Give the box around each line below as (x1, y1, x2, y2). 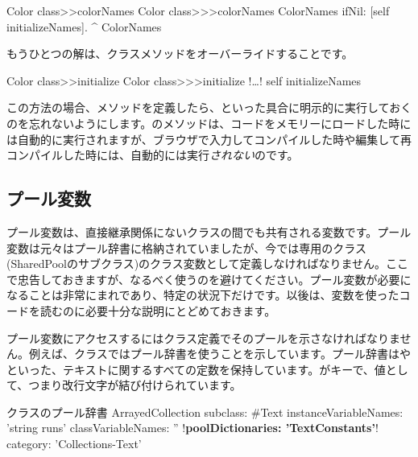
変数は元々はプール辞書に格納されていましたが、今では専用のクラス (6, 239, 367, 256)
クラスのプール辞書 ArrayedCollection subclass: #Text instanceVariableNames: (6, 403, 404, 420)
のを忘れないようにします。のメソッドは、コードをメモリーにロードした (6, 114, 389, 131)
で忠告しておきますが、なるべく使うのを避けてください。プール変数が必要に (6, 270, 412, 287)
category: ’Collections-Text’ (6, 435, 142, 452)
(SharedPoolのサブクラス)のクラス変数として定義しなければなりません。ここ (6, 255, 408, 272)
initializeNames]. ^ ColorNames (6, 18, 162, 35)
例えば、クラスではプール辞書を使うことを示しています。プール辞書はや (28, 345, 411, 362)
